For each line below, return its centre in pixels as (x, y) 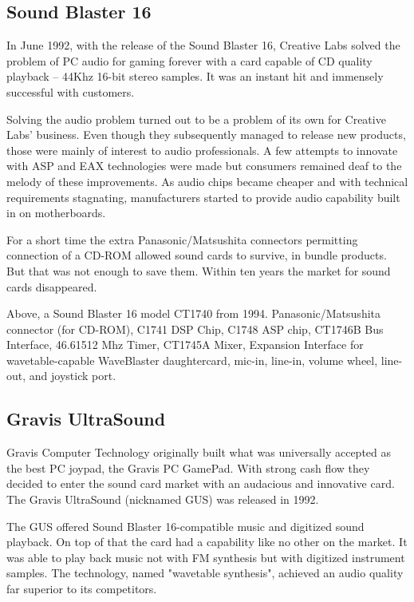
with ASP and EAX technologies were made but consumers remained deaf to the (204, 166)
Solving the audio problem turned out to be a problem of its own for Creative (196, 119)
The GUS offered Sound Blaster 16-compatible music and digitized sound (185, 526)
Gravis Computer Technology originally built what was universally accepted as (199, 452)
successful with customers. (71, 91)
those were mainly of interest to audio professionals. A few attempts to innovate (202, 150)
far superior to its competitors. (82, 589)
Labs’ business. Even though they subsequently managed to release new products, (206, 135)
